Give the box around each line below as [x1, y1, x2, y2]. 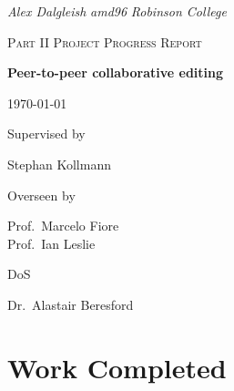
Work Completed [7, 348, 227, 386]
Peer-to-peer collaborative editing [7, 63, 224, 82]
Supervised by [7, 124, 86, 143]
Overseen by [7, 185, 76, 204]
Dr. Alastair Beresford [7, 294, 134, 314]
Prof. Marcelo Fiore [7, 216, 119, 235]
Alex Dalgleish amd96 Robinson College [7, 2, 227, 20]
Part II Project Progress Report [7, 32, 202, 51]
